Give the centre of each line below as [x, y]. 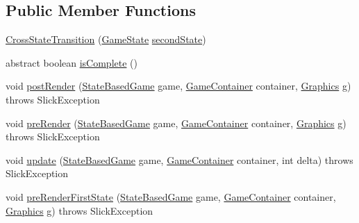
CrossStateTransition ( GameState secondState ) [106, 39]
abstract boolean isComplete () [72, 62]
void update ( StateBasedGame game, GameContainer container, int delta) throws [179, 159]
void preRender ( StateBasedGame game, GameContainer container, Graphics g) [176, 123]
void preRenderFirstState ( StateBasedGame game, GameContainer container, [171, 196]
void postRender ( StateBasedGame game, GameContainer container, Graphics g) [178, 86]
